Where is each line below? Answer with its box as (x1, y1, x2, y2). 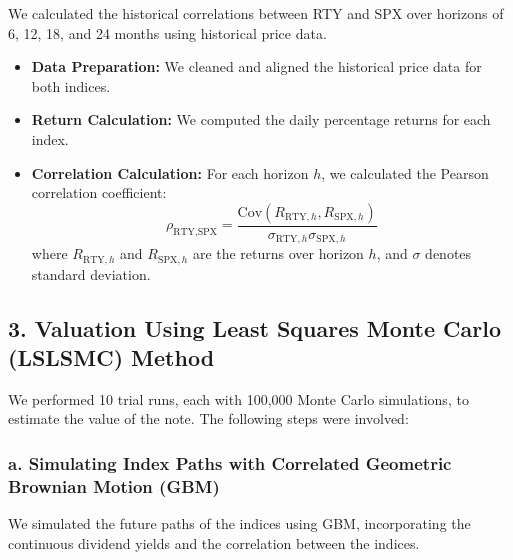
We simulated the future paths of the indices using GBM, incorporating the (8, 513, 471, 534)
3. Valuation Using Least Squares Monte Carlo (8, 312, 502, 343)
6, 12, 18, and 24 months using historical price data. (8, 22, 327, 43)
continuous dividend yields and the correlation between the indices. (8, 532, 420, 553)
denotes (425, 243, 472, 264)
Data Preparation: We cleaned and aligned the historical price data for (31, 56, 482, 77)
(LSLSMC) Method (8, 342, 215, 373)
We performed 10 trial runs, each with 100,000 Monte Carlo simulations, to (8, 388, 469, 409)
